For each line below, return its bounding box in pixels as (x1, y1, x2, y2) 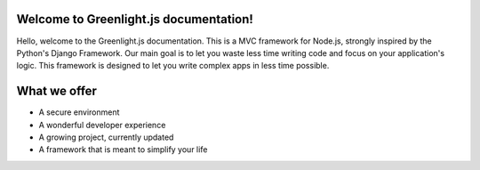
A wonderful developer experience (38, 119, 166, 130)
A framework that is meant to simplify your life (38, 144, 208, 155)
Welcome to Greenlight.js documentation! (16, 12, 253, 27)
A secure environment (38, 107, 120, 117)
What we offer (16, 84, 98, 99)
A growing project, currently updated (38, 132, 174, 142)
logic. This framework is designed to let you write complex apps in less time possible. (16, 61, 330, 71)
